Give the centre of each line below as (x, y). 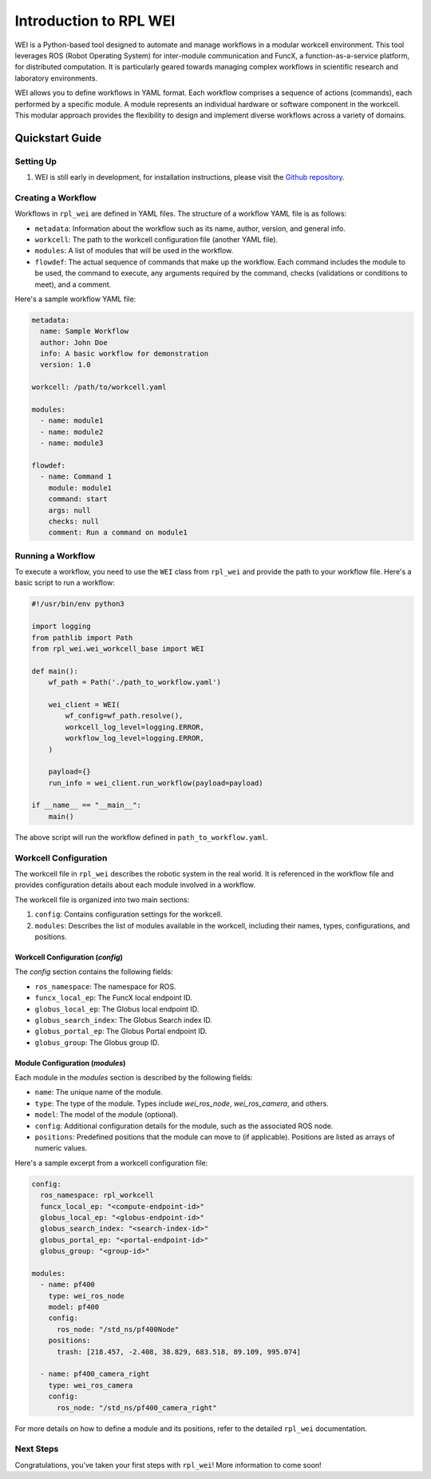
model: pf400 (74, 1307)
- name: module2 (72, 432)
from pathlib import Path (82, 638)
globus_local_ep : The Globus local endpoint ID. (117, 1009)
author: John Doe (74, 342)
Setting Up (36, 161)
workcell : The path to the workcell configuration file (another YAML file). (156, 239)
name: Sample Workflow (85, 331)
